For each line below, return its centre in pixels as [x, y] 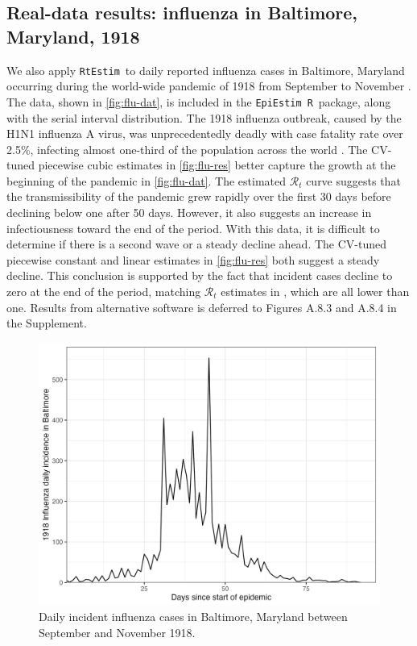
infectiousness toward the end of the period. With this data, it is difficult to [193, 228]
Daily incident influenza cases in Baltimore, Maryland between [193, 617]
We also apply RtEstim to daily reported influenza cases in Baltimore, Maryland [206, 70]
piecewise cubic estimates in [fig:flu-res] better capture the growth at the [217, 165]
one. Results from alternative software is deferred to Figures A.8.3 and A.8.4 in [202, 307]
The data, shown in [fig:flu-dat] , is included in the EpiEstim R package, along [199, 101]
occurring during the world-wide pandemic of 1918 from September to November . [209, 86]
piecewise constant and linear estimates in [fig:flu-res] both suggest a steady [193, 259]
